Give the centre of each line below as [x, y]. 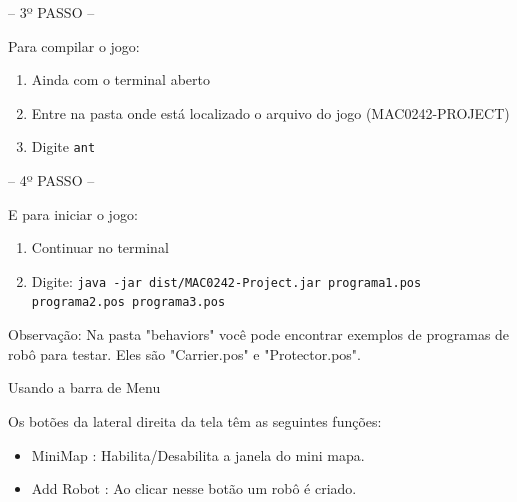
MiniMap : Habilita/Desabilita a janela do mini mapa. [198, 454]
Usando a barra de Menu [84, 387]
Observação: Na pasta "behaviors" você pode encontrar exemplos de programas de [259, 334]
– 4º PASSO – [51, 180]
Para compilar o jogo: [74, 45]
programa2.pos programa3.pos [128, 302]
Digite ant [63, 146]
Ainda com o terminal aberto [120, 79]
